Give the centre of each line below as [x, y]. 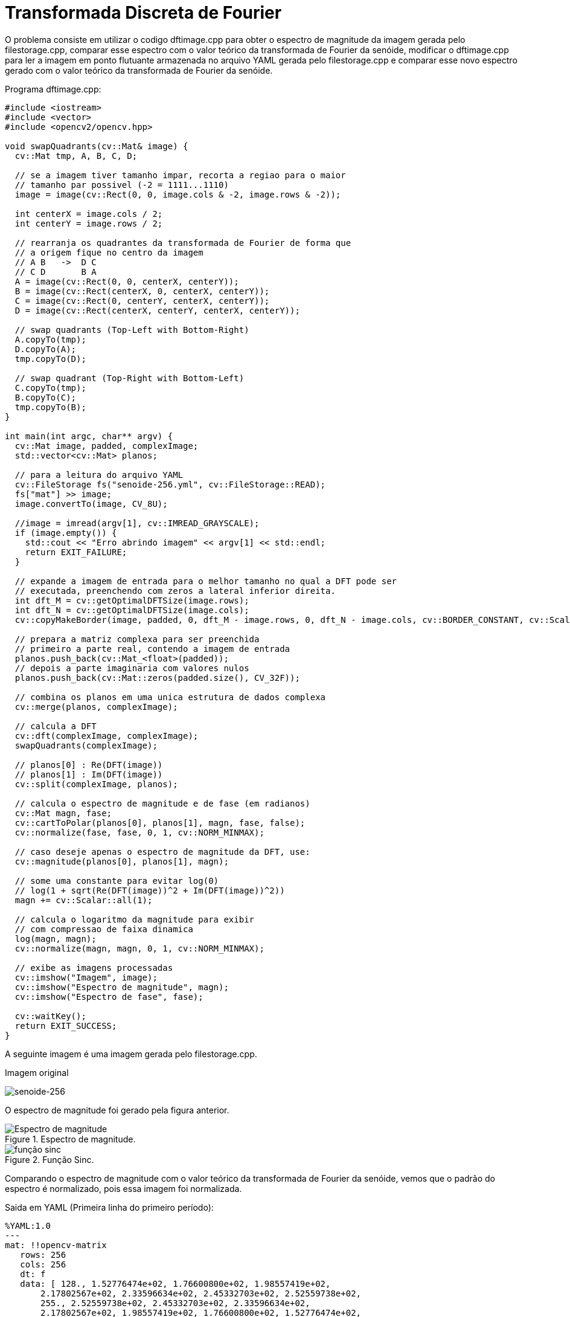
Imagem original [37, 1072]
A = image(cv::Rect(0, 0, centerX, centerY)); [127, 281]
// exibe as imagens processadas [94, 968]
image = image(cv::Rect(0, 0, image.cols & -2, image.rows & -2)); [178, 194]
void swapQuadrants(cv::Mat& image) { [97, 146]
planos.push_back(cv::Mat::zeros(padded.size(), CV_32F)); [157, 678]
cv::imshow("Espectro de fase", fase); [109, 997]
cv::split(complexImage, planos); [96, 784]
